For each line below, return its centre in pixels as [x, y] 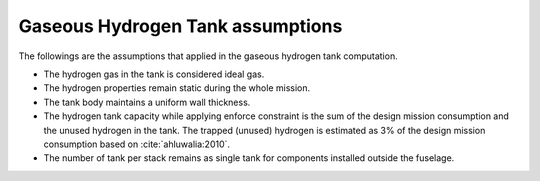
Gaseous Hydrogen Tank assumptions [180, 26]
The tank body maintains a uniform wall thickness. [147, 102]
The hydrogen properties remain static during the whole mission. [177, 88]
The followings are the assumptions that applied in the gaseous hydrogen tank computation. [208, 56]
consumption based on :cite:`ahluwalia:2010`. [136, 144]
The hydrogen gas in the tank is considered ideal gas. [154, 74]
